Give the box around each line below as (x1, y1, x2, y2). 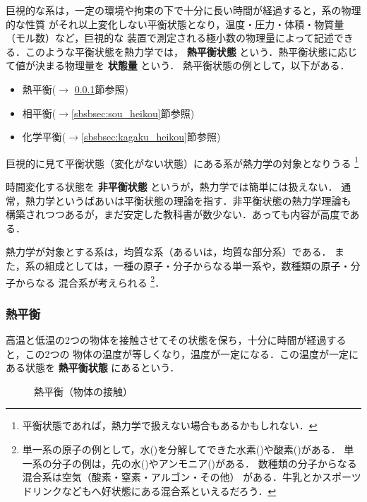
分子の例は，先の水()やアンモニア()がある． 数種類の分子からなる (52, 455, 357, 470)
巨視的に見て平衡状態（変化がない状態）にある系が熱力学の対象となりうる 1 (6, 153, 359, 170)
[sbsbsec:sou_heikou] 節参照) (71, 105, 195, 120)
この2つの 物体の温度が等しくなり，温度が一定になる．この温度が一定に (25, 346, 359, 361)
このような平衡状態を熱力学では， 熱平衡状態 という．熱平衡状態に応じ (25, 44, 358, 59)
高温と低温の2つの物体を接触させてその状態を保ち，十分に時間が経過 (6, 333, 327, 347)
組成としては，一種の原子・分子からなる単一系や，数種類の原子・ (44, 258, 351, 273)
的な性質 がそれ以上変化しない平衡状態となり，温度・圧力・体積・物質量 (6, 16, 344, 31)
